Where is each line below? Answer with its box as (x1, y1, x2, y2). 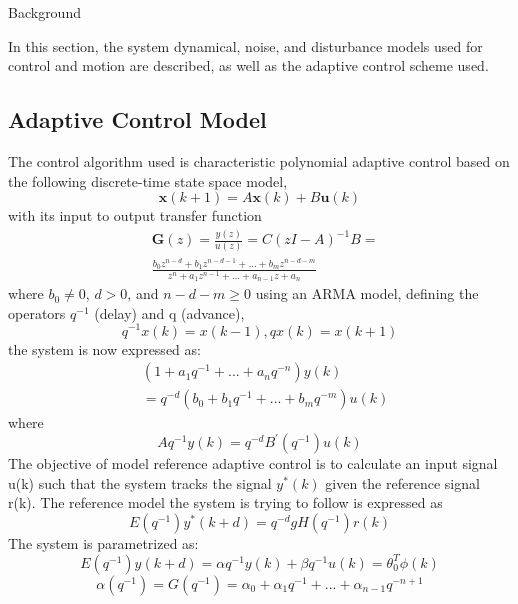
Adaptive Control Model (8, 104, 267, 135)
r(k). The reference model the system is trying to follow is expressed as (8, 492, 443, 513)
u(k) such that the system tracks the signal (8, 472, 272, 493)
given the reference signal (325, 472, 480, 493)
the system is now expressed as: (8, 338, 201, 359)
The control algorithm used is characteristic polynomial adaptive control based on (8, 150, 510, 171)
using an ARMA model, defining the (255, 283, 479, 304)
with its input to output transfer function (8, 205, 262, 226)
